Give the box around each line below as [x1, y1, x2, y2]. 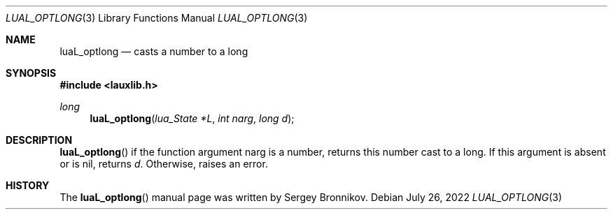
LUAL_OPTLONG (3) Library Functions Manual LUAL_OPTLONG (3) [6, 12, 308, 24]
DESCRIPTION [6, 134, 73, 146]
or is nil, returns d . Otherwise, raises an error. [59, 158, 268, 170]
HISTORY [6, 179, 50, 191]
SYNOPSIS [6, 67, 57, 79]
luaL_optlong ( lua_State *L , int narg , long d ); [90, 112, 295, 124]
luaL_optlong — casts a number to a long [59, 45, 248, 57]
